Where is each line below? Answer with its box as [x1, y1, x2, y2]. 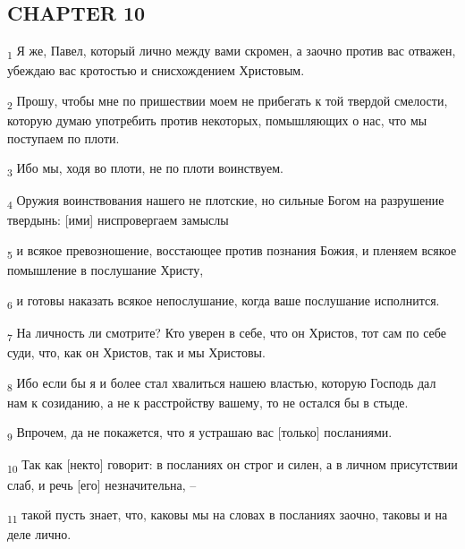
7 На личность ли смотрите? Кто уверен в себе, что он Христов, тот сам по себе [7, 322, 446, 344]
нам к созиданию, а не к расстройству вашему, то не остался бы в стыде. [7, 392, 409, 411]
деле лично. [7, 525, 72, 544]
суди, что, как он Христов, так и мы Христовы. [7, 343, 266, 362]
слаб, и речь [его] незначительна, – [7, 475, 197, 493]
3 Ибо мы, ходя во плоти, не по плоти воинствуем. [7, 159, 283, 180]
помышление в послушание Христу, [7, 261, 204, 279]
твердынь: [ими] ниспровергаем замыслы [7, 210, 229, 229]
